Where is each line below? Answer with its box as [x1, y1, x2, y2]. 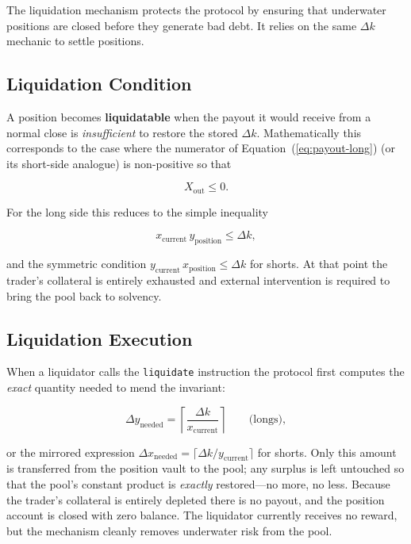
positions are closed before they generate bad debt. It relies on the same [6, 17, 357, 33]
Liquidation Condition [6, 71, 192, 96]
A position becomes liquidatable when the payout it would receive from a [6, 108, 371, 125]
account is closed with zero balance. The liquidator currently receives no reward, [6, 507, 398, 523]
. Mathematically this [256, 124, 362, 140]
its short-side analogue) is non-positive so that [6, 155, 232, 171]
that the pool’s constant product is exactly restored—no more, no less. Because [6, 476, 390, 492]
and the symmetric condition [6, 255, 147, 272]
